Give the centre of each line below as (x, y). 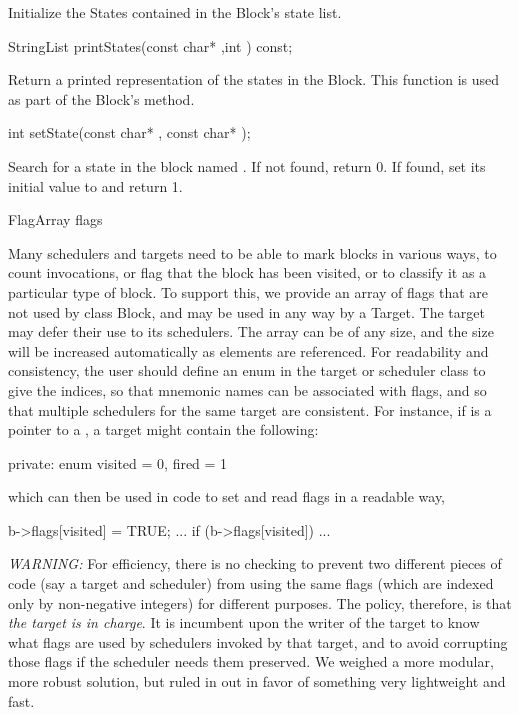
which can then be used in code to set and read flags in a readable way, (227, 496)
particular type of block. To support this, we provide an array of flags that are (248, 291)
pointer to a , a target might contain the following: (163, 429)
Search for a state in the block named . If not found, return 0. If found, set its (247, 165)
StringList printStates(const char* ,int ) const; (150, 45)
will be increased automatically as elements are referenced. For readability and (248, 350)
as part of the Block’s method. (101, 98)
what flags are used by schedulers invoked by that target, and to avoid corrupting (258, 641)
